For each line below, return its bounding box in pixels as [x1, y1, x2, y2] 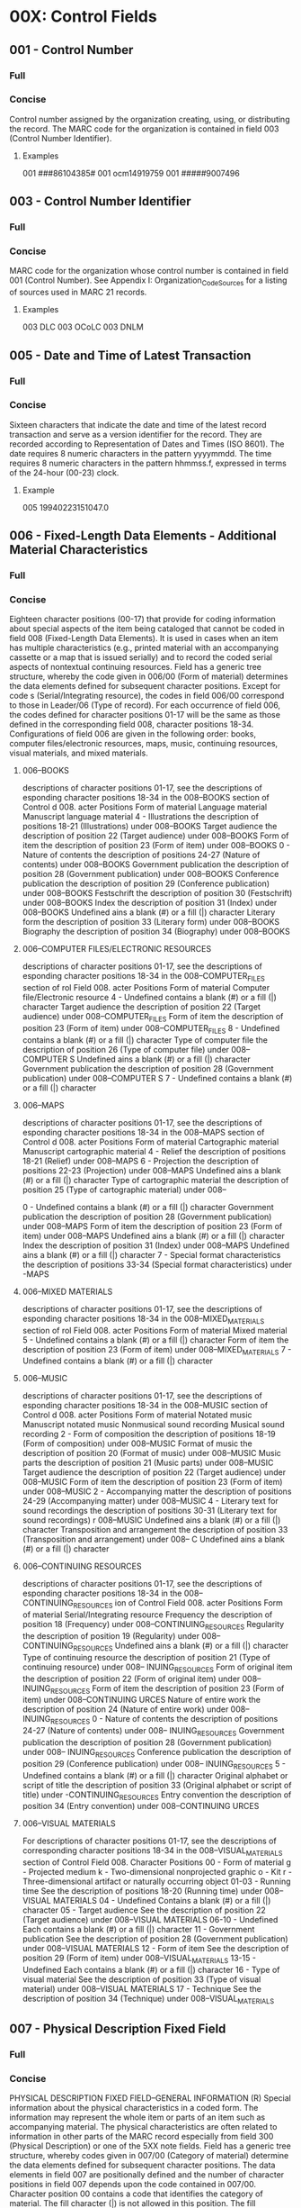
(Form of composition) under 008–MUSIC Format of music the [22, 1438, 253, 1449]
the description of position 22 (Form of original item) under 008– [22, 1673, 261, 1684]
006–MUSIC [22, 1373, 68, 1384]
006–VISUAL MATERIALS [22, 1818, 117, 1829]
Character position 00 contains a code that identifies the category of [9, 2188, 263, 2199]
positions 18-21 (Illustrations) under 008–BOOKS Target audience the [22, 821, 278, 832]
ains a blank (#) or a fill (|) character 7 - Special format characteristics [22, 1249, 281, 1260]
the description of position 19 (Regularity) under [22, 1631, 200, 1641]
